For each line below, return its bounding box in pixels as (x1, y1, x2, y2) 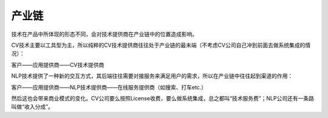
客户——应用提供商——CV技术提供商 (11, 61, 104, 68)
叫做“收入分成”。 (11, 103, 54, 111)
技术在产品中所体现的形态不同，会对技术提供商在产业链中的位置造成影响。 (11, 30, 197, 38)
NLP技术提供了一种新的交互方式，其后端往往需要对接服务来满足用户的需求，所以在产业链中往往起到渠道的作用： (11, 72, 293, 80)
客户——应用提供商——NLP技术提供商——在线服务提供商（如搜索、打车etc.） (11, 83, 207, 91)
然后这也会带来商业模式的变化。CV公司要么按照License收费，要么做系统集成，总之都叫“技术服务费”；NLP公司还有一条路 (11, 94, 314, 102)
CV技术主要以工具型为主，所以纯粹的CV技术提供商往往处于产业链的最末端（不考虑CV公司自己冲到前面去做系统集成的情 (11, 41, 311, 49)
